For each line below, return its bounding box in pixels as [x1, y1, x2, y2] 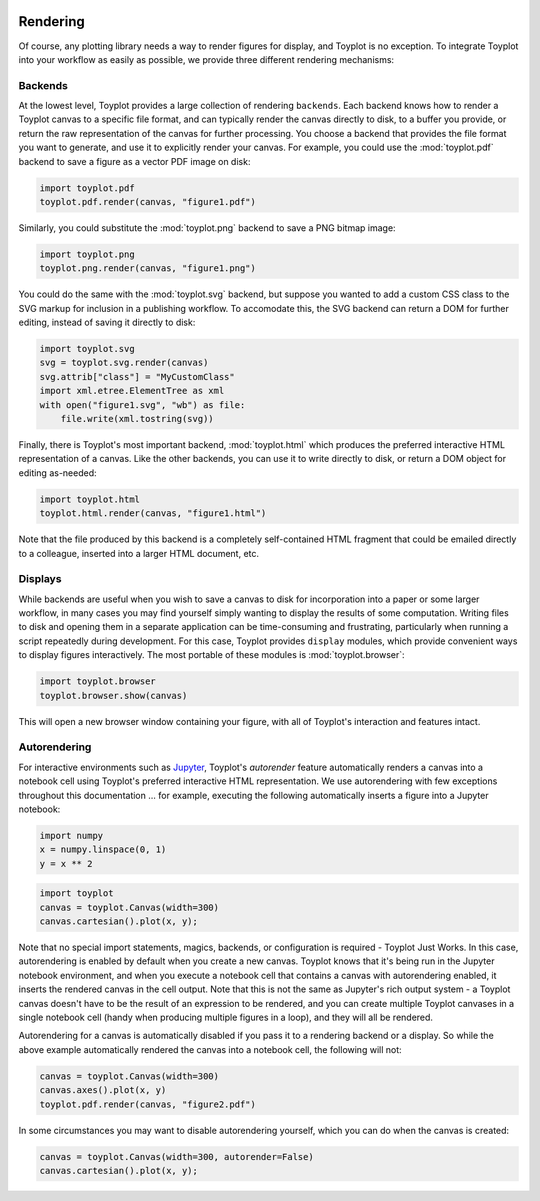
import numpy [39, 830, 104, 841]
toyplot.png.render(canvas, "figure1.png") [39, 263, 257, 274]
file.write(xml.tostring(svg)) [60, 413, 214, 425]
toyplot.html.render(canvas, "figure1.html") [39, 508, 267, 519]
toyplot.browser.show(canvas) [39, 690, 188, 701]
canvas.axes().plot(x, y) [39, 1085, 167, 1096]
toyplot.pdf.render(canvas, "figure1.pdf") [39, 196, 257, 207]
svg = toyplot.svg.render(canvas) [39, 357, 209, 369]
